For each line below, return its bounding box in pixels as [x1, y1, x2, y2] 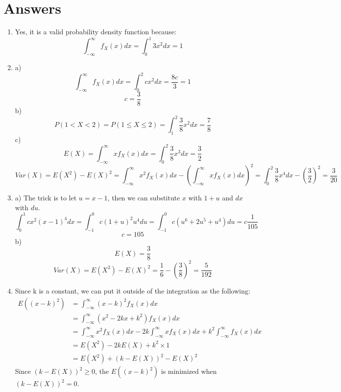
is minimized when [161, 366, 217, 376]
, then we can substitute [107, 193, 180, 203]
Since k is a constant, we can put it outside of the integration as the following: [15, 285, 250, 295]
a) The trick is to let [15, 193, 77, 203]
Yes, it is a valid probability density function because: [15, 26, 176, 37]
